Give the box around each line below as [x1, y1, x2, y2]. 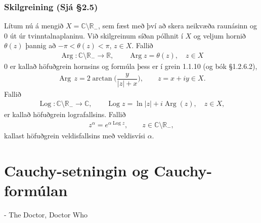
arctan [92, 75, 112, 83]
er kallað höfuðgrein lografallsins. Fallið [4, 109, 126, 120]
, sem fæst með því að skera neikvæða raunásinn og [98, 20, 257, 31]
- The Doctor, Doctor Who [4, 209, 88, 219]
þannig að [25, 40, 56, 51]
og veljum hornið [193, 30, 246, 41]
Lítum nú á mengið [4, 20, 64, 31]
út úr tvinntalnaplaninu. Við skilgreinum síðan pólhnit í [10, 30, 183, 41]
